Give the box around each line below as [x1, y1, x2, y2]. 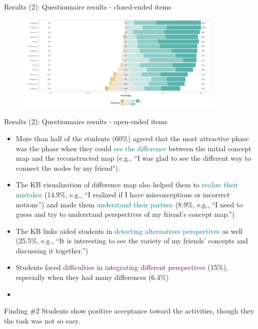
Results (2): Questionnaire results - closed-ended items [4, 2, 171, 12]
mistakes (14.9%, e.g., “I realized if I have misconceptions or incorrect [16, 189, 230, 199]
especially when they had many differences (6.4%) [16, 272, 169, 282]
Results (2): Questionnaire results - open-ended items [4, 116, 168, 127]
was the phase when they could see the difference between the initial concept [16, 143, 251, 153]
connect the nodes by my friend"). [16, 162, 120, 173]
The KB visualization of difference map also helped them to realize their [16, 179, 238, 190]
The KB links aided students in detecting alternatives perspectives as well [16, 225, 243, 236]
